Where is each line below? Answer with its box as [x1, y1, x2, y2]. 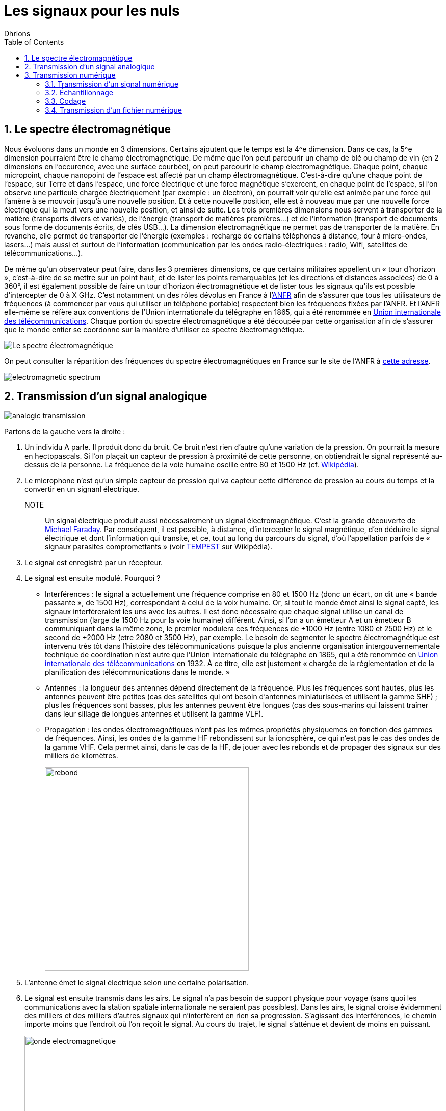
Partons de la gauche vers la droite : [4, 427, 125, 436]
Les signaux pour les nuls [4, 2, 180, 19]
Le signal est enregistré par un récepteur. [24, 558, 163, 567]
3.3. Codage [45, 96, 86, 105]
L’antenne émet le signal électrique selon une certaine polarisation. [24, 978, 249, 987]
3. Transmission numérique [24, 70, 116, 80]
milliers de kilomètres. [45, 751, 118, 760]
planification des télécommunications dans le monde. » [45, 668, 230, 677]
